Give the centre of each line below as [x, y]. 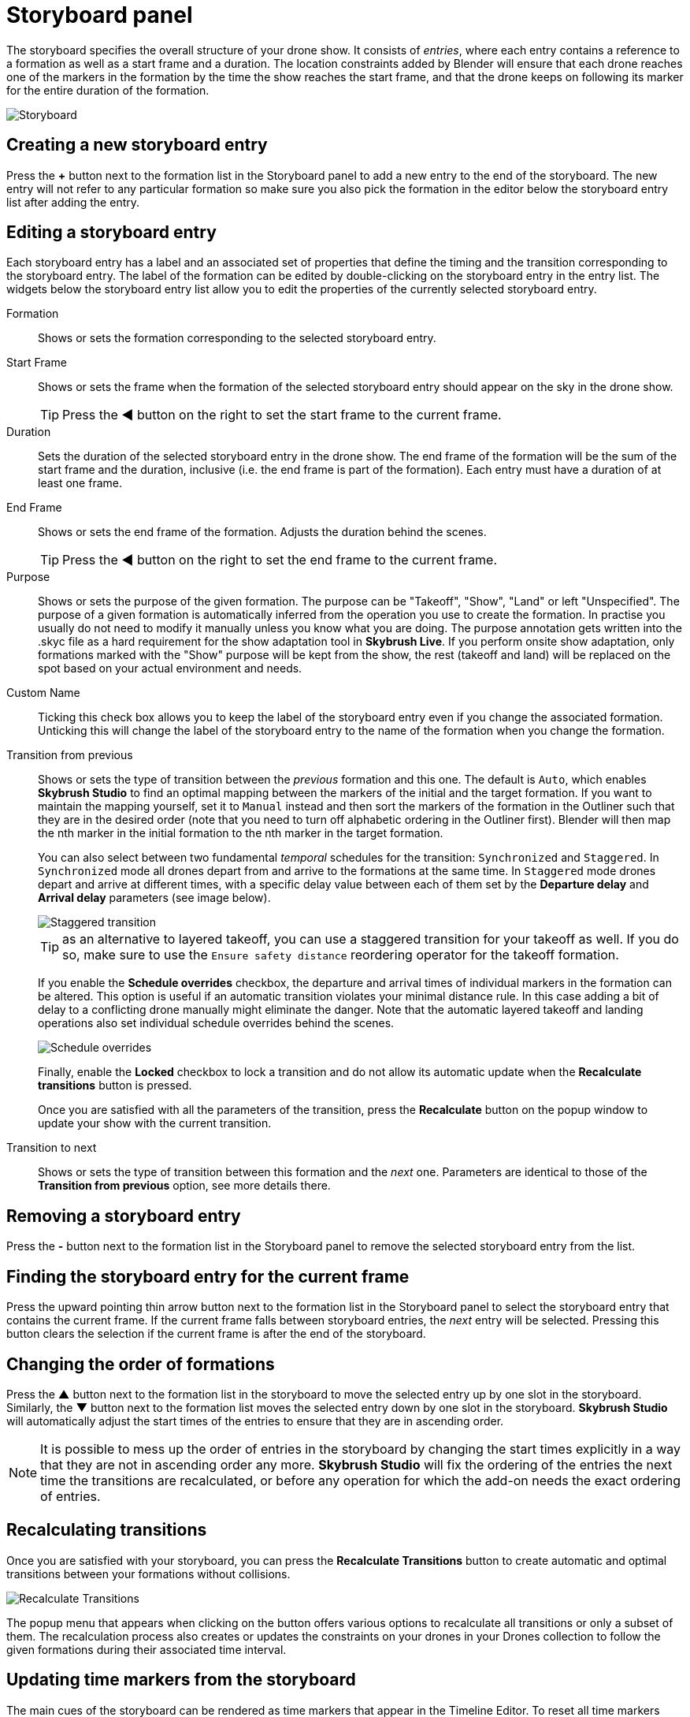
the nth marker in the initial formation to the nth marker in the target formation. [241, 833]
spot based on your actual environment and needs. [170, 669]
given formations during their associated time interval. [147, 1649]
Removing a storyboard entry [124, 1216]
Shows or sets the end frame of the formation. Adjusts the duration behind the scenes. [262, 532]
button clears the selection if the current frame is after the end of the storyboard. [216, 1334]
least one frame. [80, 483]
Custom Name [43, 693]
